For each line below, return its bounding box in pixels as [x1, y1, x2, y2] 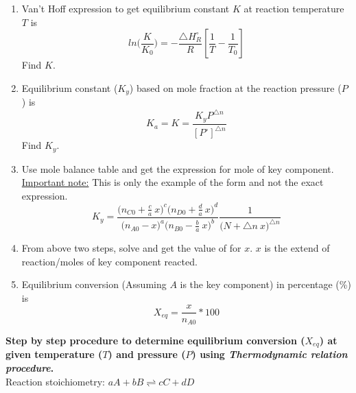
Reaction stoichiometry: [5, 374, 105, 388]
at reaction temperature [244, 1, 344, 15]
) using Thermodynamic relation [191, 347, 348, 361]
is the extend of [264, 241, 330, 255]
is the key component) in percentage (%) [180, 277, 351, 291]
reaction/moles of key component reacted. [21, 254, 198, 268]
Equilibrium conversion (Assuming [21, 277, 167, 291]
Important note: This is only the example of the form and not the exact [21, 175, 324, 189]
